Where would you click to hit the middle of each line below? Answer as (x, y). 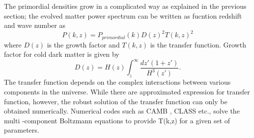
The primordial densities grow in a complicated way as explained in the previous (125, 6)
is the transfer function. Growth (198, 44)
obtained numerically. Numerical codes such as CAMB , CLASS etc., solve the (122, 111)
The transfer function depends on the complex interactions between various (117, 82)
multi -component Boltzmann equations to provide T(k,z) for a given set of (117, 120)
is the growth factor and (83, 44)
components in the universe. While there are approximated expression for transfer (127, 91)
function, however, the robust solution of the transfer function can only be (116, 101)
